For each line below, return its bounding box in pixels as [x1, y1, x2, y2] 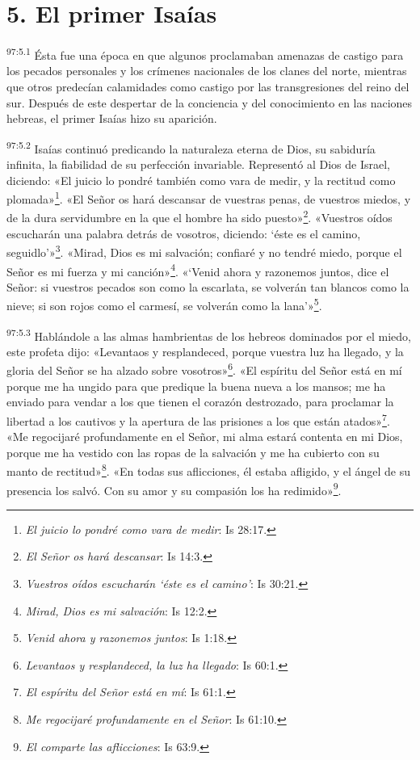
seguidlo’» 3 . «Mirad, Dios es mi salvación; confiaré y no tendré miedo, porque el [6, 241, 402, 260]
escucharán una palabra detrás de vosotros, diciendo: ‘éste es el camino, [6, 225, 361, 241]
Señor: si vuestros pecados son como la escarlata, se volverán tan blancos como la [6, 278, 409, 295]
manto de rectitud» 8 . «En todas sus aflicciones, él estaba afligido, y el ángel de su [6, 460, 411, 479]
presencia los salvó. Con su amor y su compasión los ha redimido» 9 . [6, 479, 342, 498]
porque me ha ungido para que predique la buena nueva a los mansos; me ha [6, 377, 386, 394]
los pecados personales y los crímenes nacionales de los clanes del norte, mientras [6, 62, 407, 79]
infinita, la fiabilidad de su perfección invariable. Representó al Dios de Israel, [6, 156, 390, 172]
